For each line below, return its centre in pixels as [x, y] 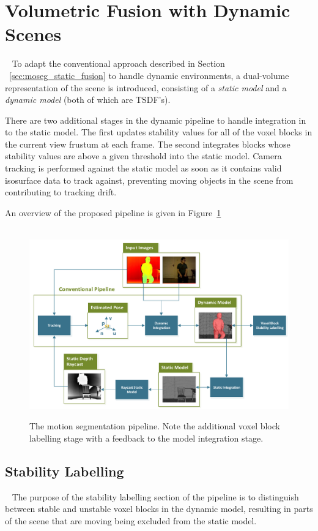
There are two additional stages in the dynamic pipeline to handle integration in [156, 120]
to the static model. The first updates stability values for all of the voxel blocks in [159, 132]
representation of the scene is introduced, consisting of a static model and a [146, 87]
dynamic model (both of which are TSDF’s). [88, 100]
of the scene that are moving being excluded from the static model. [131, 520]
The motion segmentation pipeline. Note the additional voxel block [155, 426]
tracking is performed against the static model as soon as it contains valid [143, 168]
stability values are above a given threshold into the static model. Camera [143, 156]
